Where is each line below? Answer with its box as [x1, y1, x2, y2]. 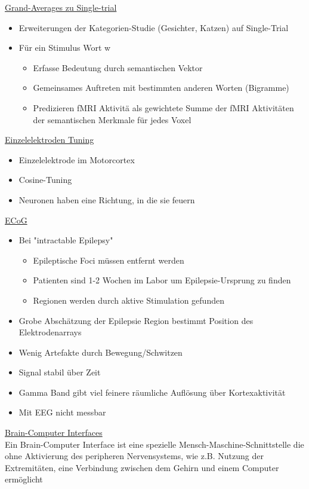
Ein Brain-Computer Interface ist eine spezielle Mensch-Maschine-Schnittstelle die [5, 438, 304, 450]
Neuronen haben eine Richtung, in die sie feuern [18, 193, 195, 206]
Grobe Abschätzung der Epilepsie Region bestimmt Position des [18, 314, 254, 326]
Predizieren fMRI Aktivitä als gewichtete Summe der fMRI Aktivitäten [33, 101, 294, 114]
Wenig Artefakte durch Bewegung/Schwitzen [18, 346, 183, 358]
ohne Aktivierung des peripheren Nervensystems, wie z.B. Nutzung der [5, 450, 264, 462]
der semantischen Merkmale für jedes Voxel [33, 113, 191, 126]
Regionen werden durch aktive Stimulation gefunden [33, 294, 224, 306]
